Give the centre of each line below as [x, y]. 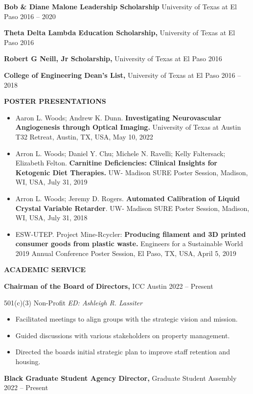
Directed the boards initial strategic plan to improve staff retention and [123, 352]
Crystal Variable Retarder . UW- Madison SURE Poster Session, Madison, [132, 208]
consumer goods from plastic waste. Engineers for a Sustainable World [129, 243]
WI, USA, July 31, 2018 [51, 218]
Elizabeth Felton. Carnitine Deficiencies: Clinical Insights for [116, 163]
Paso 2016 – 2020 [30, 16]
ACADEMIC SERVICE [45, 269]
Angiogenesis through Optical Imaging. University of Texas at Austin [128, 127]
